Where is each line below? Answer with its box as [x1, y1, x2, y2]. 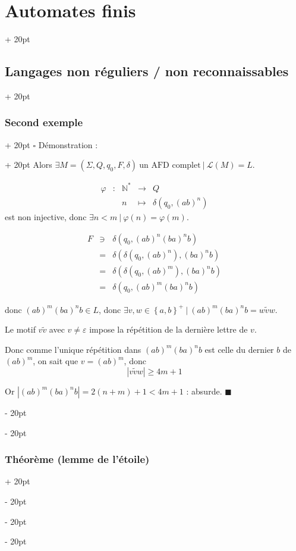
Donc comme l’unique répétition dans [5, 343, 141, 355]
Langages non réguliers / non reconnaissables [5, 62, 289, 80]
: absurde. [186, 384, 222, 397]
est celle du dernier [204, 343, 274, 355]
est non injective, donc [5, 210, 87, 223]
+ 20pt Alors [5, 158, 52, 171]
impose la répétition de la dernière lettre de [89, 323, 248, 336]
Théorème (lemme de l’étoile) [5, 452, 150, 467]
